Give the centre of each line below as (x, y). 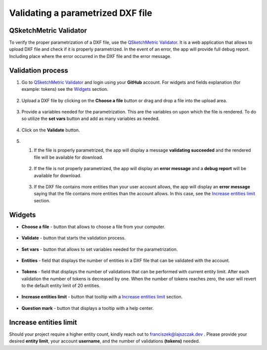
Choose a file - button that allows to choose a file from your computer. (93, 227)
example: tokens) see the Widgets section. (65, 89)
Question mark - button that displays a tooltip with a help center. (88, 308)
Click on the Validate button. (51, 130)
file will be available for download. (68, 157)
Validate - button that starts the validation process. (74, 238)
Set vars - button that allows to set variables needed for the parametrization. (100, 249)
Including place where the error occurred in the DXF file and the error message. (90, 56)
